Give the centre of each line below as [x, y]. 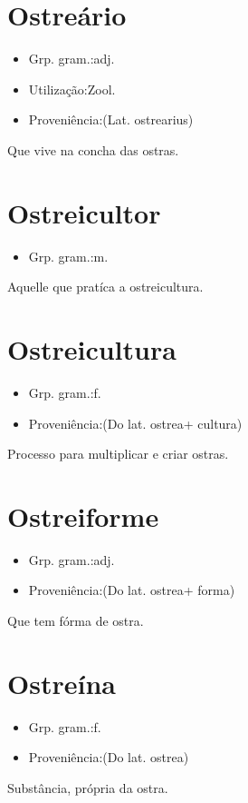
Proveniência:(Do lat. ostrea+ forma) [132, 590]
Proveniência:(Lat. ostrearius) [111, 119]
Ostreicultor [84, 212]
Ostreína [62, 683]
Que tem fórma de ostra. [76, 621]
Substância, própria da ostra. [88, 787]
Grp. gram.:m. [68, 256]
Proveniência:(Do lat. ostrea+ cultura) [135, 423]
